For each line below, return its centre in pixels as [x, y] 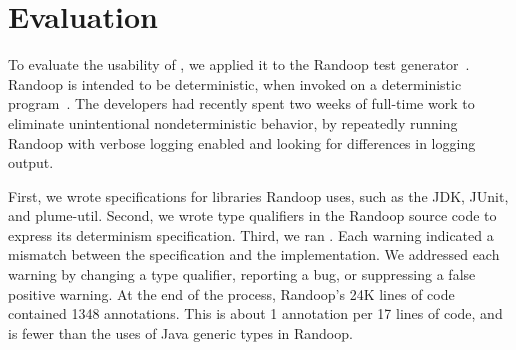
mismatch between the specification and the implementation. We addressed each [254, 254]
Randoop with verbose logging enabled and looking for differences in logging [242, 142]
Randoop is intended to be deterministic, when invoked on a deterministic [235, 83]
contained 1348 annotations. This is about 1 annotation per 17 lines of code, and [255, 313]
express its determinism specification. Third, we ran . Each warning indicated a [251, 234]
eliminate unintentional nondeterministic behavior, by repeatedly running [233, 122]
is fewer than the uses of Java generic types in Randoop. [180, 332]
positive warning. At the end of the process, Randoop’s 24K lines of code [231, 293]
